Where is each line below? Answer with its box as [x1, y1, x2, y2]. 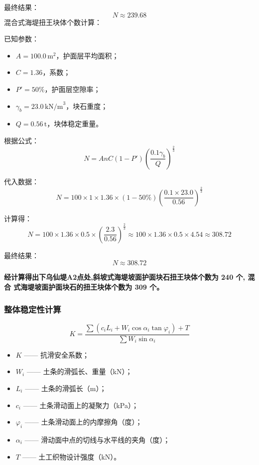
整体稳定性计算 [4, 303, 61, 315]
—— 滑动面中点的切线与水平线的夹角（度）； [24, 435, 170, 445]
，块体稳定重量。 [47, 118, 103, 129]
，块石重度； [66, 100, 108, 111]
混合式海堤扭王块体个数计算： [4, 16, 102, 27]
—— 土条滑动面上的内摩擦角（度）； [24, 417, 142, 427]
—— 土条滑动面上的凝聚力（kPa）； [23, 400, 138, 410]
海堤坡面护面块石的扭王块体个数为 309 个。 [20, 282, 164, 292]
